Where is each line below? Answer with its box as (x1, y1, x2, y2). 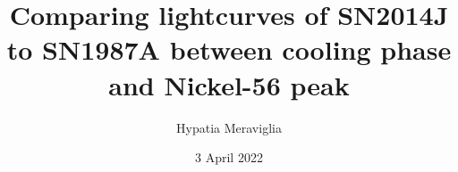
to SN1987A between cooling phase (6, 31, 452, 68)
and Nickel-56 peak (108, 66, 350, 102)
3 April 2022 (195, 148, 263, 167)
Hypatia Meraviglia (176, 118, 282, 136)
